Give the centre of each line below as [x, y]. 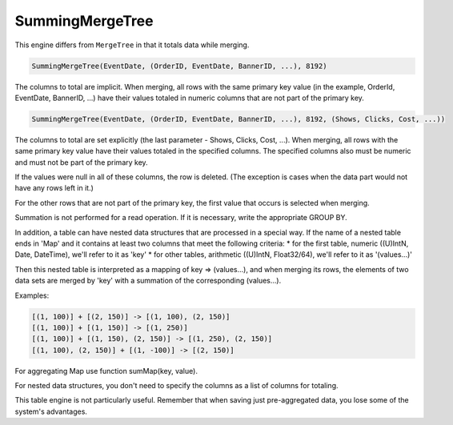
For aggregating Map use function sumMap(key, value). [106, 371]
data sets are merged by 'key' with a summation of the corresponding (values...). [148, 281]
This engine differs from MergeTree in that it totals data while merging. [132, 45]
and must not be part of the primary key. [81, 162]
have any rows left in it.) [54, 188]
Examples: [32, 295]
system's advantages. [51, 411]
